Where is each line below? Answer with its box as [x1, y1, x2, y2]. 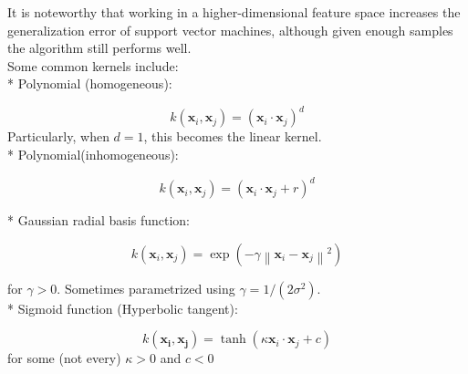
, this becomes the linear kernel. [143, 127, 322, 146]
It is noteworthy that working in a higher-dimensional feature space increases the [7, 3, 461, 21]
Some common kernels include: [7, 56, 179, 75]
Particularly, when [7, 127, 109, 146]
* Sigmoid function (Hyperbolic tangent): [7, 298, 238, 317]
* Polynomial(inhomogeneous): [7, 145, 179, 164]
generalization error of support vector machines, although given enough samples [7, 20, 453, 39]
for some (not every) [7, 348, 121, 368]
